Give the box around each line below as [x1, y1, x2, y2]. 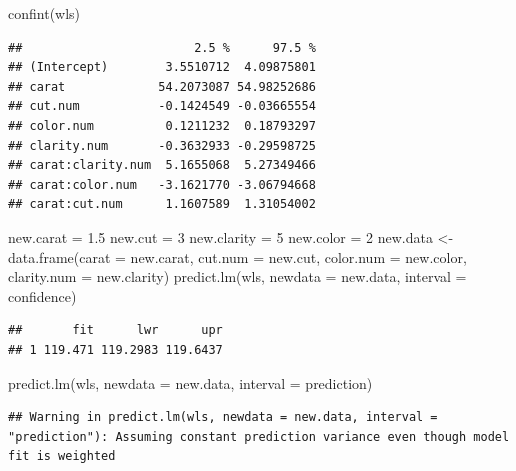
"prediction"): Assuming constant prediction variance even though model [8, 429, 510, 444]
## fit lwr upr [8, 323, 223, 338]
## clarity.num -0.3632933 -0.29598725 [8, 138, 316, 153]
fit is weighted [8, 449, 116, 464]
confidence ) [8, 285, 77, 306]
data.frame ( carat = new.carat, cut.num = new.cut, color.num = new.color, [8, 246, 467, 267]
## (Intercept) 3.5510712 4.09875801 [8, 60, 316, 75]
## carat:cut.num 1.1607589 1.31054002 [8, 197, 316, 212]
